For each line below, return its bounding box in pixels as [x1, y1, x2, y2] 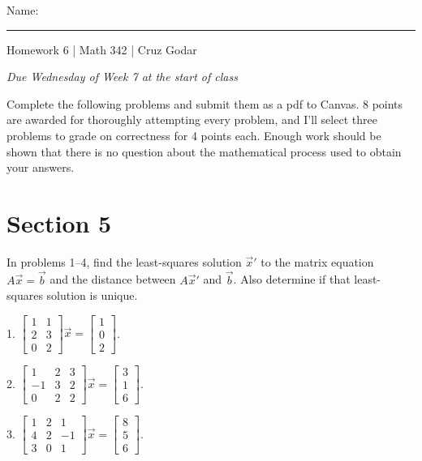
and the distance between [50, 271, 176, 288]
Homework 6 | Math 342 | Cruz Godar [6, 41, 197, 58]
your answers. [6, 159, 75, 176]
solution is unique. [46, 287, 138, 304]
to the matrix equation [261, 253, 374, 270]
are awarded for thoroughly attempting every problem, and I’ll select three [6, 111, 377, 128]
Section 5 [6, 206, 112, 239]
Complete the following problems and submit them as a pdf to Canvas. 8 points [6, 95, 403, 112]
